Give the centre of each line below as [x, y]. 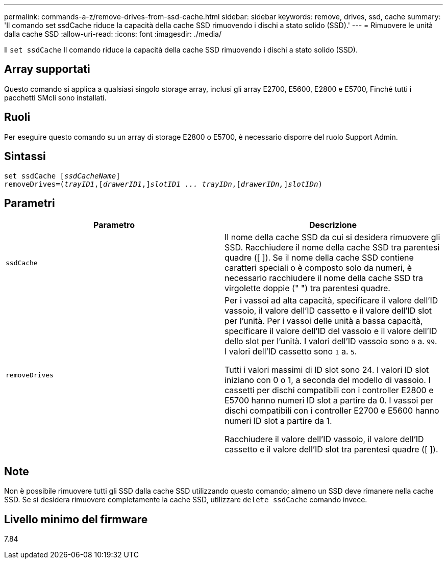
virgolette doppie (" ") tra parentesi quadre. [307, 288]
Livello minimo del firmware [76, 519]
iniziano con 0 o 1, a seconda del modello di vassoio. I [328, 380]
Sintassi [25, 157]
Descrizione [333, 225]
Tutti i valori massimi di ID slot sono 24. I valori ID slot [327, 370]
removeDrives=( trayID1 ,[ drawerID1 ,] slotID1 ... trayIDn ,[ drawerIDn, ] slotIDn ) [163, 184]
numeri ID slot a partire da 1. [278, 421]
